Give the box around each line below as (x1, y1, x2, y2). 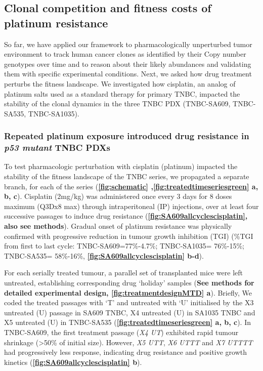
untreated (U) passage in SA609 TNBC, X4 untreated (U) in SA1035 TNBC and (4, 307, 255, 317)
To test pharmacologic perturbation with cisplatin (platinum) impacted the (4, 161, 238, 172)
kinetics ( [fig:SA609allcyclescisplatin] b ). (4, 356, 142, 367)
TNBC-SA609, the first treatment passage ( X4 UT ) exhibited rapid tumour (4, 326, 239, 337)
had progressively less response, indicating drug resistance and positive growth (4, 347, 247, 357)
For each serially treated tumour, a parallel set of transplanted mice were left (4, 267, 243, 278)
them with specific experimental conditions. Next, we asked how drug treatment (4, 68, 252, 79)
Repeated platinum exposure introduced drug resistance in (4, 130, 249, 142)
